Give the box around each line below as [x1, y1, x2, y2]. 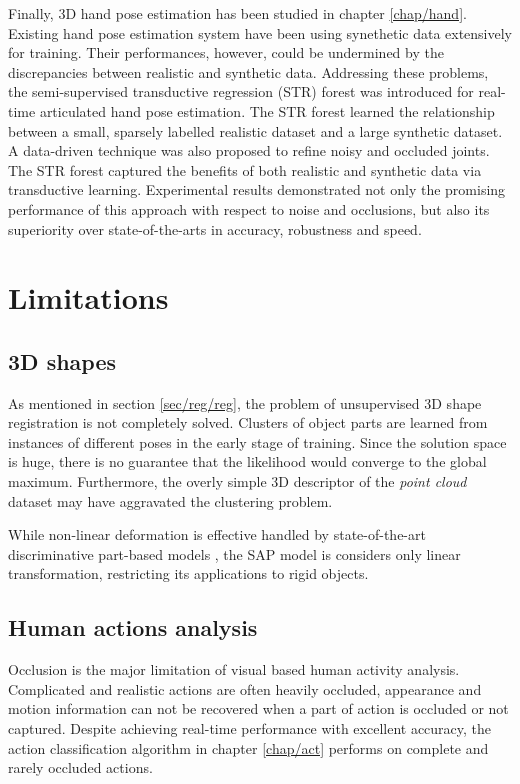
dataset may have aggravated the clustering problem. [8, 490, 333, 511]
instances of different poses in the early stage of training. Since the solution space [8, 431, 507, 452]
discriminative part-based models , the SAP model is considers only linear [8, 543, 461, 564]
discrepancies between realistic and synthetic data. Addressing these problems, [8, 61, 489, 82]
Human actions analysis [8, 612, 258, 643]
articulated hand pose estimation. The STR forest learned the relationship [39, 100, 495, 121]
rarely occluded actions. [8, 757, 153, 778]
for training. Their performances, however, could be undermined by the [8, 42, 444, 63]
